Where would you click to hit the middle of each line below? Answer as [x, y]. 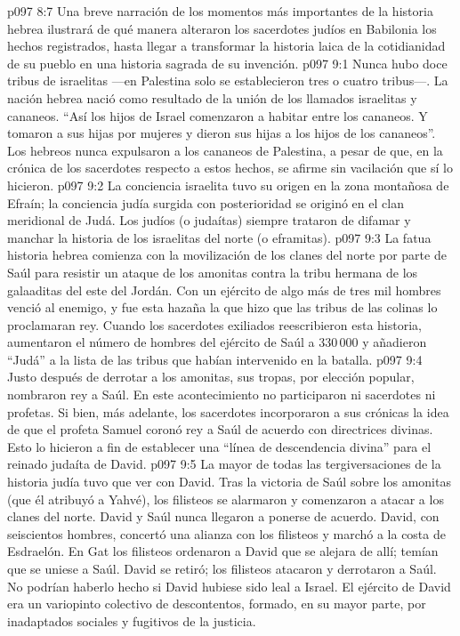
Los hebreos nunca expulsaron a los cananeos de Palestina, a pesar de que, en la [225, 150]
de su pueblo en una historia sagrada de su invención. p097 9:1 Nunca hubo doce [227, 63]
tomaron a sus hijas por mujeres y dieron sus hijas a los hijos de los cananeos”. [222, 133]
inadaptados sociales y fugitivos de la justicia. [132, 620]
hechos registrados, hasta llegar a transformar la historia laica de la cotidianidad [226, 46]
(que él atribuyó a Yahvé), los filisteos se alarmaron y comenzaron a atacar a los [226, 499]
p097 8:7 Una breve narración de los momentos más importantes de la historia [220, 11]
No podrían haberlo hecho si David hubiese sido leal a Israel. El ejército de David [229, 586]
